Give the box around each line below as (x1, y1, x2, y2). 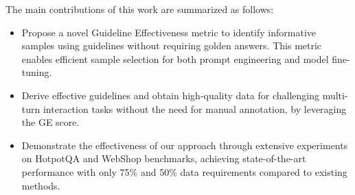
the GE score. (21, 115, 80, 129)
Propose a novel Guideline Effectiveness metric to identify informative (21, 25, 317, 39)
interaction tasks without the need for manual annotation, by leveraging (43, 101, 347, 116)
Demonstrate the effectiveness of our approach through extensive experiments (21, 138, 348, 152)
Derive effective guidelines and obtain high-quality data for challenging (21, 88, 320, 102)
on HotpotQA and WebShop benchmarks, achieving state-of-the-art (21, 151, 306, 166)
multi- (322, 88, 348, 102)
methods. (21, 178, 60, 192)
